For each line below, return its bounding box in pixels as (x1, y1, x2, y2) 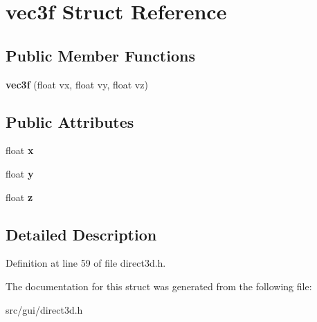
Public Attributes (6, 111, 134, 132)
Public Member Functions (6, 44, 195, 66)
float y (6, 166, 34, 180)
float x (6, 143, 34, 158)
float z (6, 189, 33, 204)
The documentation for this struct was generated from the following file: (6, 278, 312, 293)
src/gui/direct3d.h (6, 302, 83, 316)
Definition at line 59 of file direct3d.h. (6, 256, 166, 270)
